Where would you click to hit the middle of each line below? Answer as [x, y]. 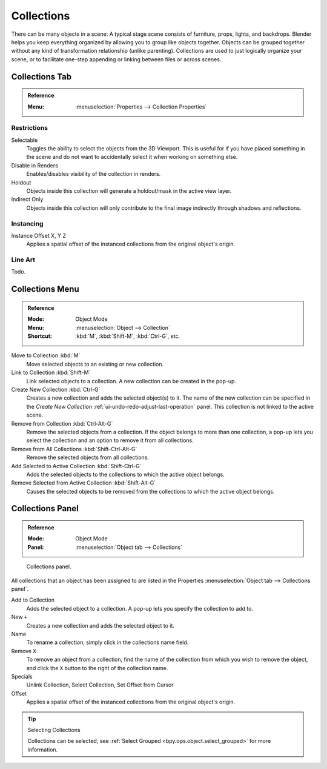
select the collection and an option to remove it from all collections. [110, 440]
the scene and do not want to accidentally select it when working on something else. [132, 157]
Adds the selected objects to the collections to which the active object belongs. [126, 474]
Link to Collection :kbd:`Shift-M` [51, 372]
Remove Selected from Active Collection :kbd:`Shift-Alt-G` [84, 483]
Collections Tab [41, 77]
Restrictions [30, 128]
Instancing [27, 223]
